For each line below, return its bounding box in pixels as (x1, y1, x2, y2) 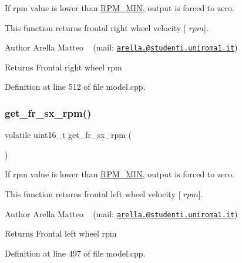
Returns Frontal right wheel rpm (5, 60, 122, 73)
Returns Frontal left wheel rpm (5, 227, 117, 240)
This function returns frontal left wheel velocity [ (5, 188, 181, 200)
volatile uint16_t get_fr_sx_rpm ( (5, 129, 132, 141)
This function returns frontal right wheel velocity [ (5, 21, 186, 33)
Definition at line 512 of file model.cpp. (5, 80, 146, 93)
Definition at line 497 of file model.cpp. (5, 247, 146, 259)
